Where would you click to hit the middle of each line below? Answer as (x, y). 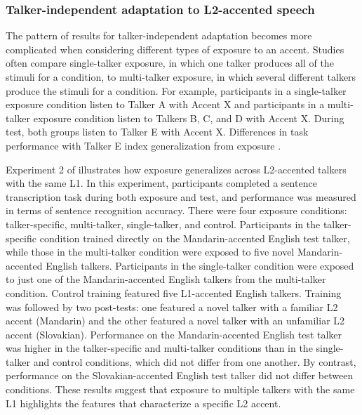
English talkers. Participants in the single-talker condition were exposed (200, 265)
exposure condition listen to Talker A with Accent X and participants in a (165, 104)
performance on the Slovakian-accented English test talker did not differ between (180, 375)
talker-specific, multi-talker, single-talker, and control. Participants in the (163, 224)
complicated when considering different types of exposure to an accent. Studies (175, 49)
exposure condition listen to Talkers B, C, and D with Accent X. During (189, 118)
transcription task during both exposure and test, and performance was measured (181, 196)
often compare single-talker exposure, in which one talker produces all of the (170, 63)
